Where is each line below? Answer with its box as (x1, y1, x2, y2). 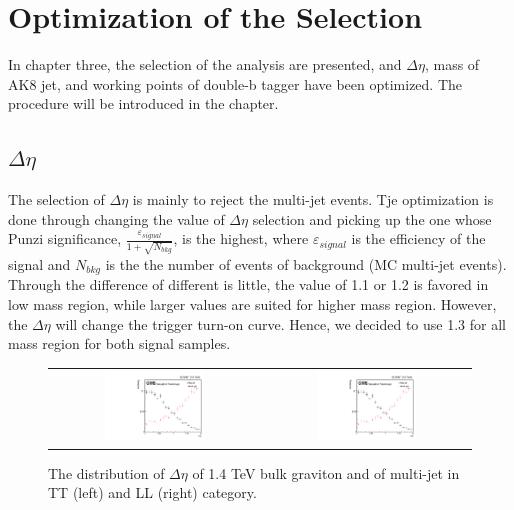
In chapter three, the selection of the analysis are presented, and (8, 54, 402, 75)
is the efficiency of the (351, 228, 486, 249)
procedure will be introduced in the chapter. (8, 93, 279, 114)
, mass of (424, 54, 480, 75)
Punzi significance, (8, 228, 122, 249)
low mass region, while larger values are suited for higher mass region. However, (8, 294, 497, 315)
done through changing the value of (8, 208, 225, 229)
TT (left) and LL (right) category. (48, 482, 257, 503)
